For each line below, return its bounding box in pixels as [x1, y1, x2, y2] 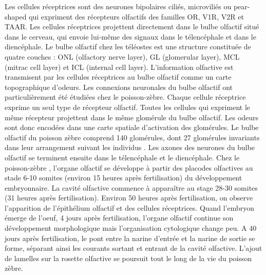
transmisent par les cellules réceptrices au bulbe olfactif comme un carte [5, 71, 232, 82]
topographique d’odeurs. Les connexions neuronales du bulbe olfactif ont [5, 81, 233, 92]
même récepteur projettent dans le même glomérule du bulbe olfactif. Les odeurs [5, 112, 259, 122]
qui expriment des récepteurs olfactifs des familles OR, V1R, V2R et [29, 11, 244, 22]
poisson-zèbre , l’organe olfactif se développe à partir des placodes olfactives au [5, 162, 253, 173]
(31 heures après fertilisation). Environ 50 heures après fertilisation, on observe [5, 192, 253, 203]
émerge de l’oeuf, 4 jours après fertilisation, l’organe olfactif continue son [5, 212, 234, 223]
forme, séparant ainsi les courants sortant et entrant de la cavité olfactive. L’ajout [5, 243, 262, 253]
